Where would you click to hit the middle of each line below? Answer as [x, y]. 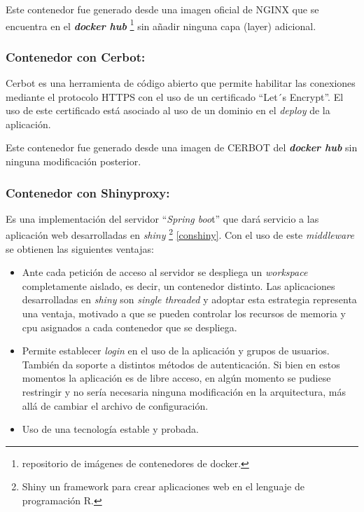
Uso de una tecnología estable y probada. [110, 429]
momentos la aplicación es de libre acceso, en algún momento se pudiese [176, 378]
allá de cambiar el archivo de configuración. [115, 405]
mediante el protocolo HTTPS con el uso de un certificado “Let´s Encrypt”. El [175, 96]
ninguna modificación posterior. [73, 161]
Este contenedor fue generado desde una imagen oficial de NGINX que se [162, 9]
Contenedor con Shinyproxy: [88, 192]
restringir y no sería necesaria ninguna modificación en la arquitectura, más [184, 392]
